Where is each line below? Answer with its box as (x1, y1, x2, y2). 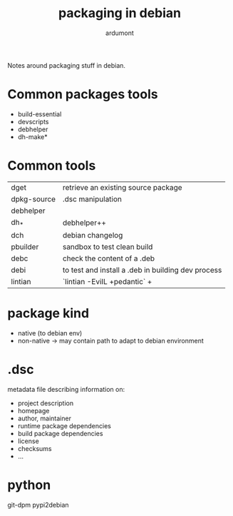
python (7, 477, 51, 493)
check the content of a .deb (62, 253, 155, 263)
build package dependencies (17, 429, 103, 437)
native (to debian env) (17, 328, 83, 337)
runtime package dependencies (17, 421, 112, 430)
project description (17, 398, 73, 408)
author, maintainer (17, 414, 71, 423)
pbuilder (11, 242, 39, 251)
